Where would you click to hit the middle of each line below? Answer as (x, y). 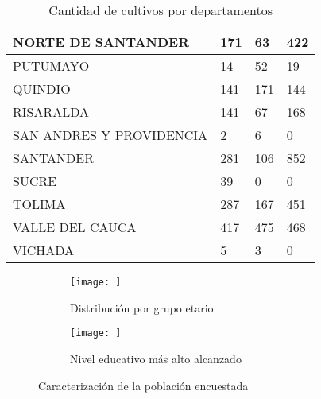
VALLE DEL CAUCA (75, 227)
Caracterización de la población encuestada (143, 385)
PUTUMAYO (51, 66)
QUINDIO (42, 89)
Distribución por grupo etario (142, 307)
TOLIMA (39, 204)
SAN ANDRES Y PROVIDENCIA (110, 135)
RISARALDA (51, 112)
